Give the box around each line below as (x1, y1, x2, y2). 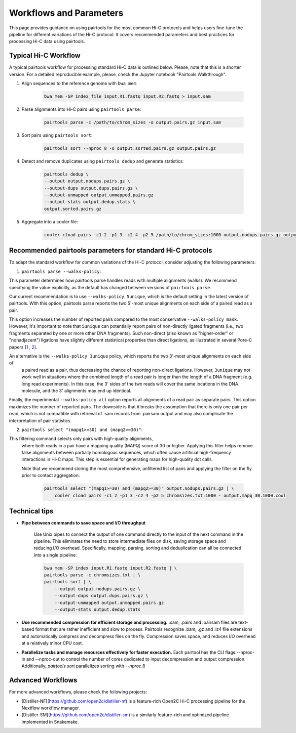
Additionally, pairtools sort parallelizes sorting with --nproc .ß (21, 663, 146, 669)
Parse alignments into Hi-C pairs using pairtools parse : (21, 106, 142, 112)
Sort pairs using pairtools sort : (21, 132, 93, 138)
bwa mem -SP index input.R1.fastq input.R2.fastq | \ (44, 565, 177, 571)
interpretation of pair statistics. (9, 418, 72, 424)
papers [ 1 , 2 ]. (9, 344, 37, 350)
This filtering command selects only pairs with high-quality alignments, (9, 435, 153, 442)
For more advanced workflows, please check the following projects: (9, 689, 148, 695)
